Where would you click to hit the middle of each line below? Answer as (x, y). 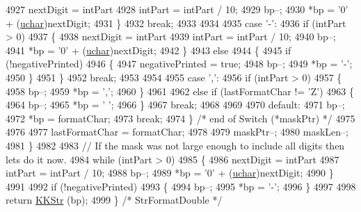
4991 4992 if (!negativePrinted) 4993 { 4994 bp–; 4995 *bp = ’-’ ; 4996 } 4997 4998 (181, 186)
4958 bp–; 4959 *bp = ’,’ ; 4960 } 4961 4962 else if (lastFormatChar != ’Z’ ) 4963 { (180, 91)
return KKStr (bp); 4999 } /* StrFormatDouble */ (114, 200)
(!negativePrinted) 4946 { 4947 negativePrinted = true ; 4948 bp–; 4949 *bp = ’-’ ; (179, 64)
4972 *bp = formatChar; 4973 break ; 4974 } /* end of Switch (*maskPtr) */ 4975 (180, 118)
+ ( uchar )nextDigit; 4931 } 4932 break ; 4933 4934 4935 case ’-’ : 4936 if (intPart (176, 23)
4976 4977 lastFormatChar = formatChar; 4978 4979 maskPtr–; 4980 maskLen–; (177, 132)
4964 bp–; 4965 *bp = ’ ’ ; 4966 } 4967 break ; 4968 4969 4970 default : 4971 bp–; (175, 105)
